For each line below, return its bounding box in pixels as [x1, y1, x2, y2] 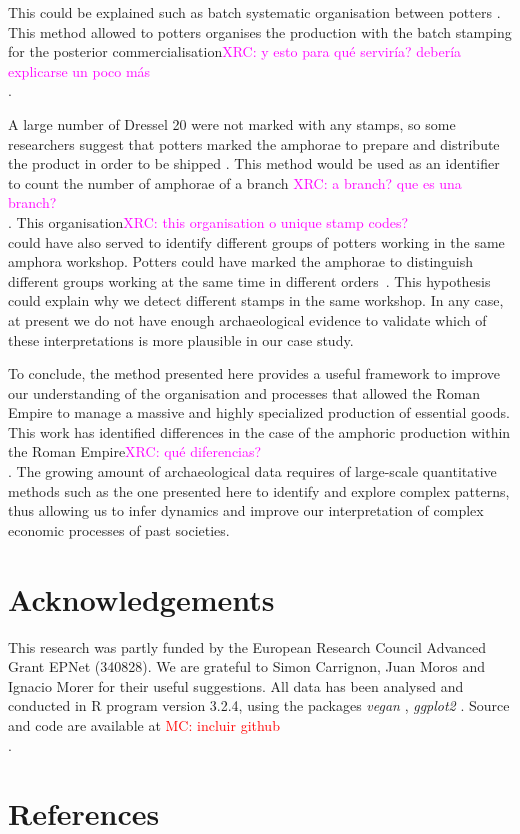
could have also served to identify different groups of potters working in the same [8, 231, 505, 252]
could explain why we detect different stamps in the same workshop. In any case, [8, 290, 504, 311]
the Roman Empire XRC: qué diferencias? [8, 441, 262, 462]
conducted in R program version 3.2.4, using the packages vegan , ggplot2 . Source [8, 695, 510, 716]
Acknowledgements [8, 578, 275, 619]
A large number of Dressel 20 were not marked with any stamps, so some [8, 113, 456, 134]
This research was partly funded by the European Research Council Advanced [8, 636, 487, 657]
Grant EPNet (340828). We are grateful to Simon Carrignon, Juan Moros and [8, 656, 486, 677]
